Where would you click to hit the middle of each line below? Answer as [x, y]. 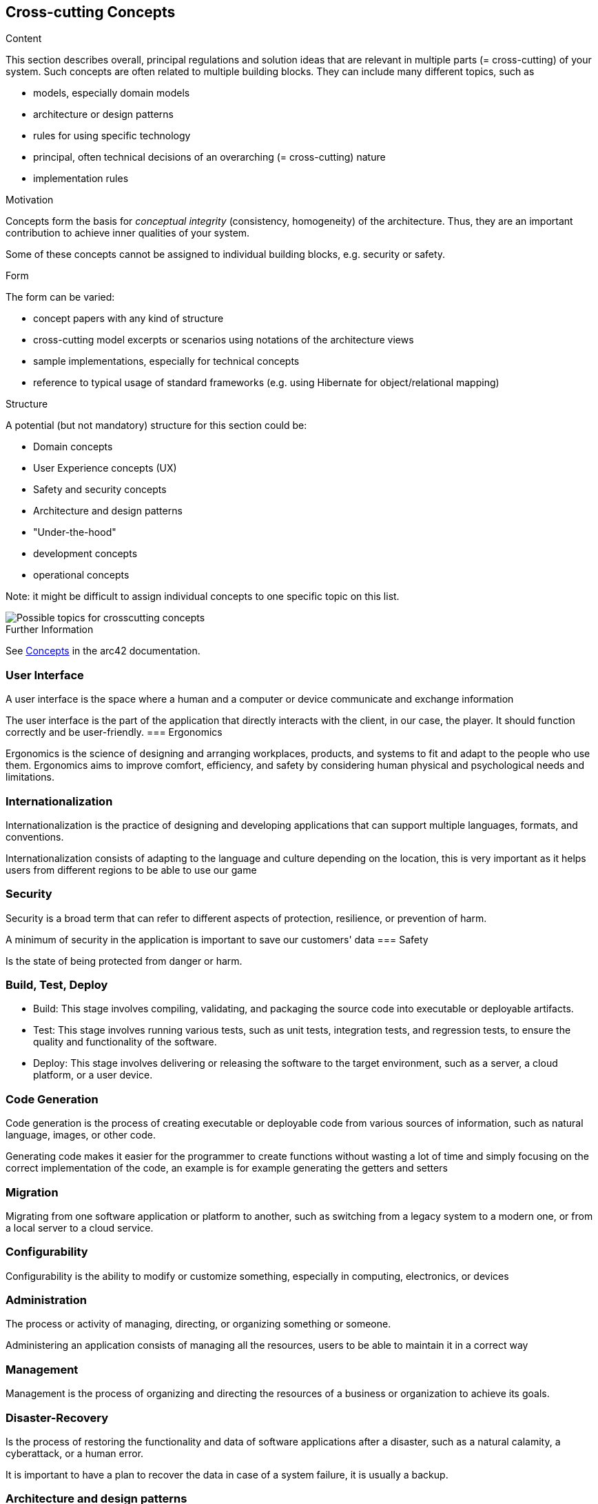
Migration [32, 1192]
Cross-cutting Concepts [91, 12]
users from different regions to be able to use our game [131, 870]
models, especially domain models [112, 93]
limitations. [30, 777]
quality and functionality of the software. [125, 1042]
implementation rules [81, 179]
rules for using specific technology [112, 136]
